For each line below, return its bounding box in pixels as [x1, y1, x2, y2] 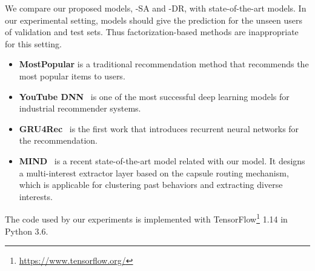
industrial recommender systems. [19, 102, 141, 115]
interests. [19, 190, 53, 202]
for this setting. [5, 37, 62, 50]
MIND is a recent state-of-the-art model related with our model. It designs [19, 154, 305, 167]
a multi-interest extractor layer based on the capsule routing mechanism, [19, 166, 289, 179]
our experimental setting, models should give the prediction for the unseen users [5, 13, 303, 26]
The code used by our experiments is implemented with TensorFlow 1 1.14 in [5, 211, 288, 225]
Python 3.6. [5, 224, 48, 237]
